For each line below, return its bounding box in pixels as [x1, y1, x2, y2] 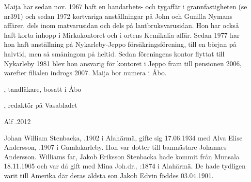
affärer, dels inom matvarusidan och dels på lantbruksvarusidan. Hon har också [4, 20, 239, 30]
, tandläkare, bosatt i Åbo [4, 84, 81, 94]
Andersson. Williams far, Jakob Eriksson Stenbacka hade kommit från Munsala [4, 151, 239, 161]
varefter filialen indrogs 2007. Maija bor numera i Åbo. [4, 68, 167, 78]
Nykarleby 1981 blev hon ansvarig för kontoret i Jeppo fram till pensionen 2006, [4, 58, 242, 68]
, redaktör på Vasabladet [4, 100, 78, 110]
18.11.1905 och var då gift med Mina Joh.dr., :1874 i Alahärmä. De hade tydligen [4, 161, 246, 171]
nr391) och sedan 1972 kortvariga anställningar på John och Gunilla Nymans [4, 11, 233, 21]
